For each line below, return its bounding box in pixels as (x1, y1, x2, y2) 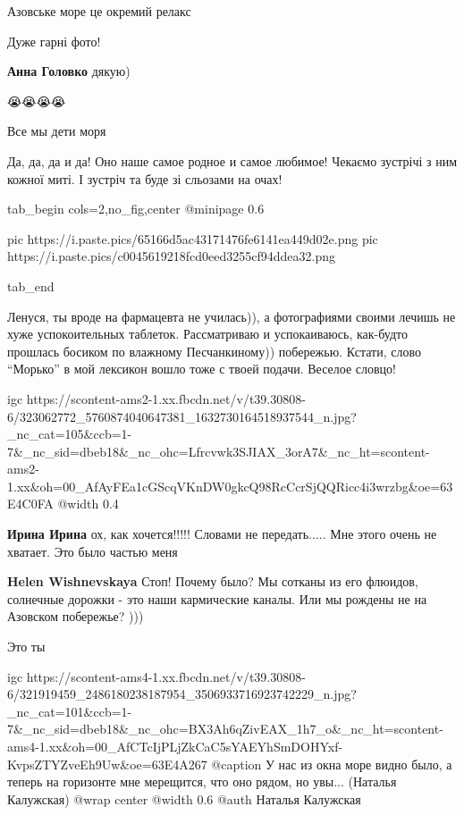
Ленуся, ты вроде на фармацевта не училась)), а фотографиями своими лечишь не (7, 307, 456, 325)
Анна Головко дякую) (7, 62, 131, 80)
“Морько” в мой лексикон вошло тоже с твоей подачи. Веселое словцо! (7, 359, 396, 378)
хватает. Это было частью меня (7, 542, 178, 560)
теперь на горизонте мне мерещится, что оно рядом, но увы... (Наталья (7, 772, 397, 791)
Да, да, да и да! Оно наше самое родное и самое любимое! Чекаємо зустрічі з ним (7, 151, 458, 170)
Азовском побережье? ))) (7, 607, 144, 626)
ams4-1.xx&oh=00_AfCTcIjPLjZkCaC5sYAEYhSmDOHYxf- (7, 737, 343, 755)
